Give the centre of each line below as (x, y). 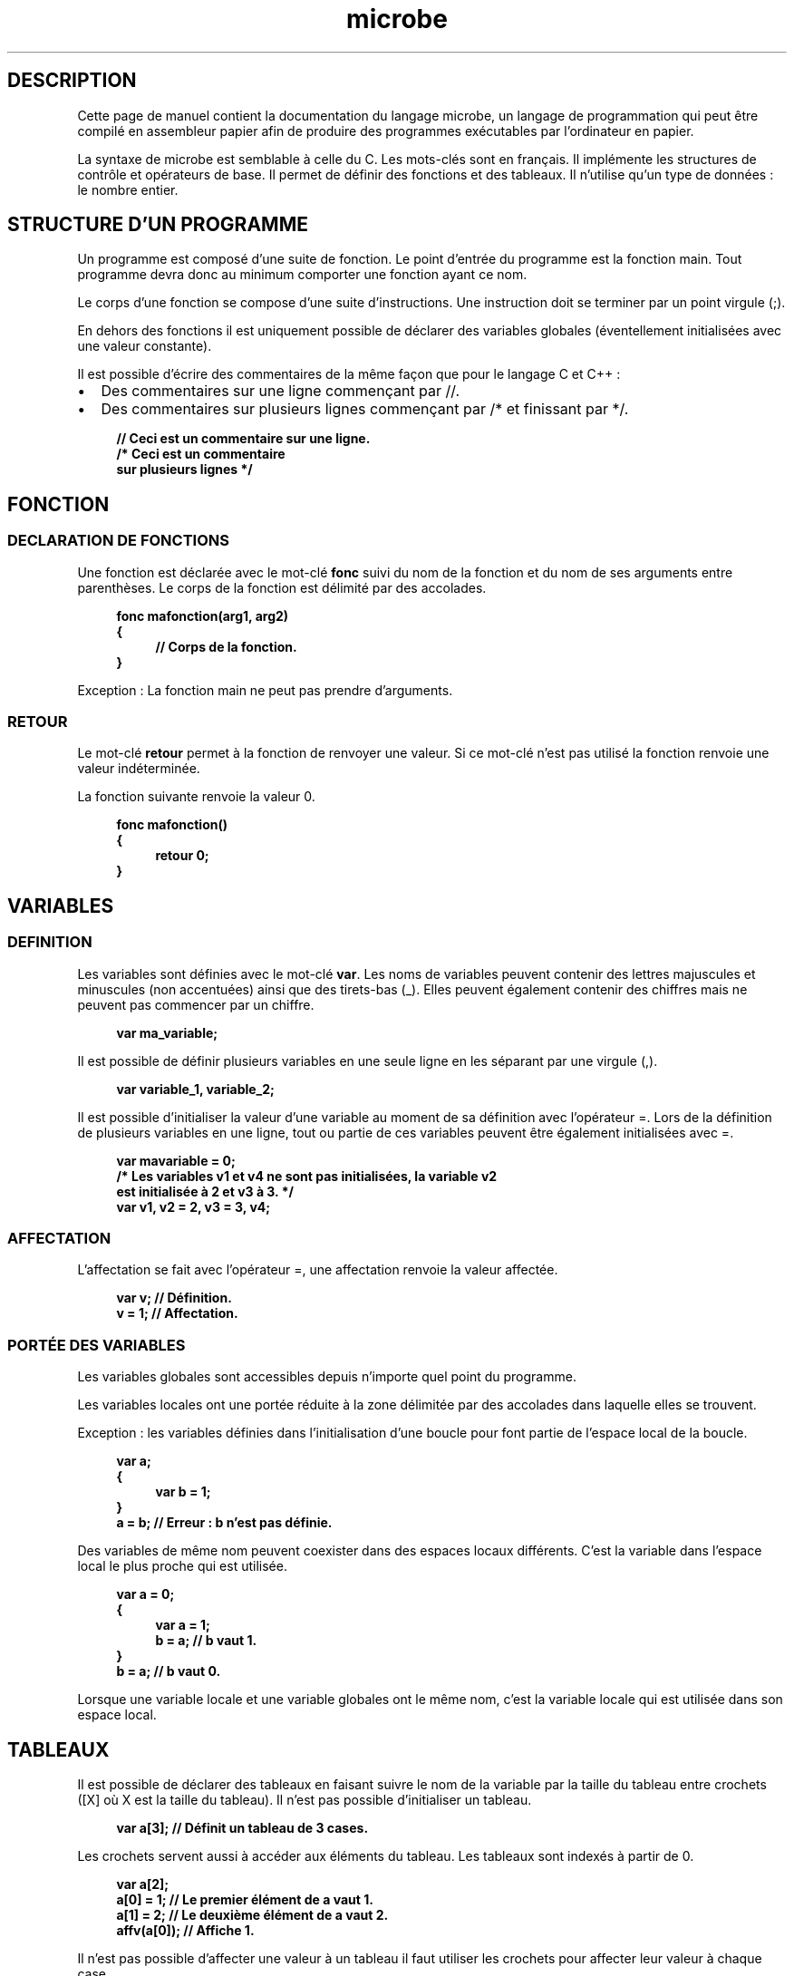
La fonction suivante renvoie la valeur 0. (196, 797)
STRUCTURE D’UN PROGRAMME (158, 225)
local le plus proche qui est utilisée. (182, 1566)
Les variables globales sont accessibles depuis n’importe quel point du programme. (327, 1377)
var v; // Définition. (174, 1298)
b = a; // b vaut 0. (169, 1671)
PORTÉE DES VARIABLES (97, 1345)
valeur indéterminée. (139, 769)
